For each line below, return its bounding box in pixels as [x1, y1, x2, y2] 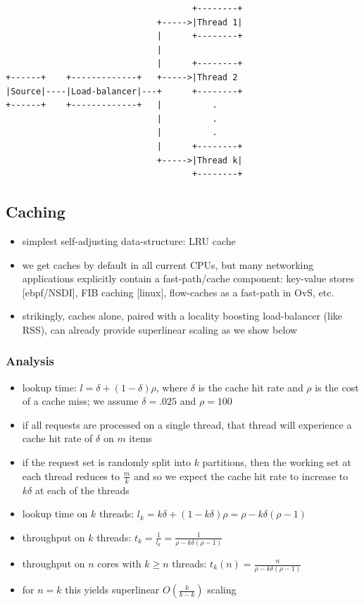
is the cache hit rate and [198, 379, 303, 394]
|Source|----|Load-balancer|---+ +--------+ [6, 86, 243, 96]
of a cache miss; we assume [22, 394, 139, 408]
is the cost [315, 379, 359, 394]
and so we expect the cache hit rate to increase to [133, 468, 349, 483]
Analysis [6, 352, 55, 370]
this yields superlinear [65, 582, 160, 597]
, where [156, 379, 188, 394]
